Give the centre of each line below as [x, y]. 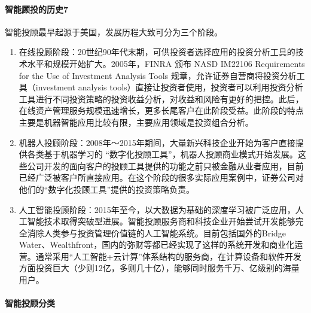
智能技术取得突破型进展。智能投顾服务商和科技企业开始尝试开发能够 [161, 221]
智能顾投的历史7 [37, 9]
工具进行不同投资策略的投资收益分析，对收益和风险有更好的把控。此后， [161, 98]
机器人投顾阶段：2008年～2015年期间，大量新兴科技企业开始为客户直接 [157, 142]
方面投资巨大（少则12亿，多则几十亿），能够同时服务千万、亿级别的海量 [159, 268]
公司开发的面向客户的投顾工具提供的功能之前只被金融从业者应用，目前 [165, 165]
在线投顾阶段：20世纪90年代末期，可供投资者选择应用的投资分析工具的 [157, 52]
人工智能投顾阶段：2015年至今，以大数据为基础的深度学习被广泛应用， [157, 209]
